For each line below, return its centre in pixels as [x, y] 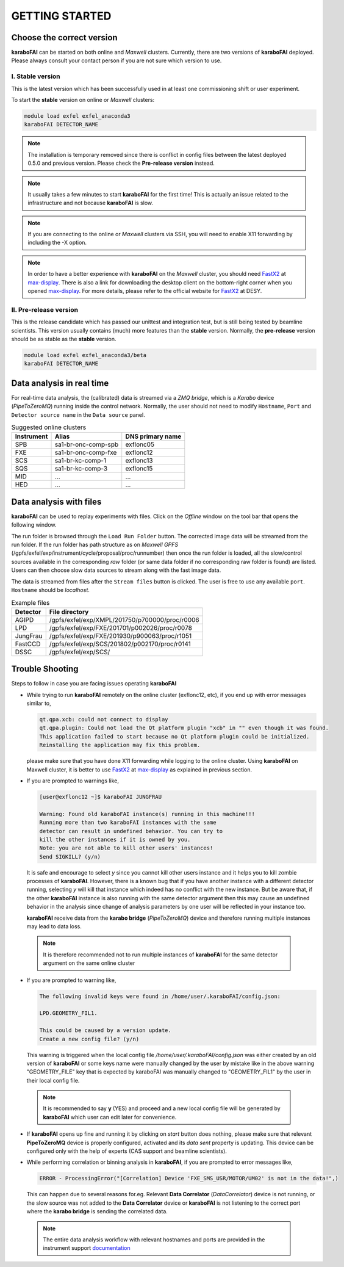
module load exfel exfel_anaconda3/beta [85, 355]
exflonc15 [139, 469]
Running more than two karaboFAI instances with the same [128, 823]
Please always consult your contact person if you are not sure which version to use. [116, 60]
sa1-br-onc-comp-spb [87, 444]
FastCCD [28, 644]
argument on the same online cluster [89, 963]
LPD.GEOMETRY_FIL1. [68, 1013]
